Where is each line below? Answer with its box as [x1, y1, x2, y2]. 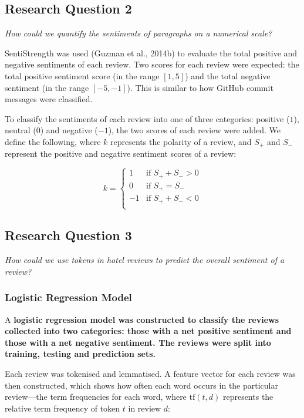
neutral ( [5, 124, 36, 136]
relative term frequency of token [5, 402, 120, 414]
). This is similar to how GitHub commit [127, 81, 273, 93]
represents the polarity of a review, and [110, 135, 252, 147]
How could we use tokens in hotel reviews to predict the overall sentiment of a [5, 254, 285, 266]
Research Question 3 [5, 226, 132, 244]
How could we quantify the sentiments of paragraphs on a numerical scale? [5, 27, 272, 39]
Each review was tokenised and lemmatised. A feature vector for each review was [5, 367, 296, 379]
